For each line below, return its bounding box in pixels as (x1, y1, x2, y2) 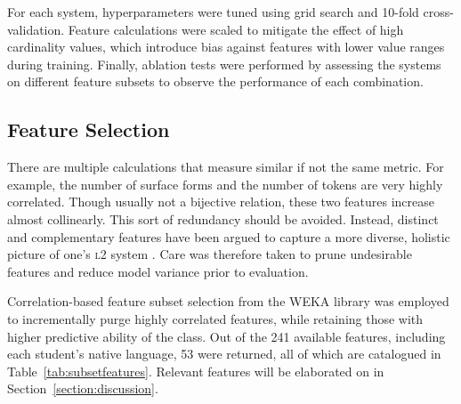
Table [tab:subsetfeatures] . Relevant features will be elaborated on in (7, 361, 384, 380)
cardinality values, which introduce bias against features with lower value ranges (7, 37, 445, 56)
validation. (7, 20, 65, 38)
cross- (423, 3, 454, 20)
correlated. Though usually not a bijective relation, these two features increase (7, 192, 434, 211)
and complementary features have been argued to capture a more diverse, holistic (7, 227, 450, 246)
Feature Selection (7, 116, 170, 143)
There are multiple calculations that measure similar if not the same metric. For (7, 158, 444, 176)
